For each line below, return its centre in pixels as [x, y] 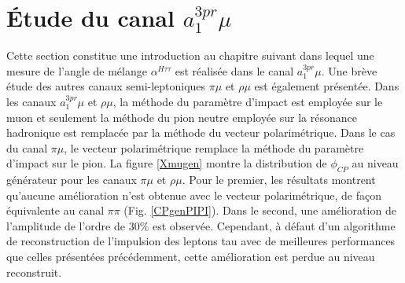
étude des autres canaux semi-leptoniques [106, 86]
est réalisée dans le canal [234, 70]
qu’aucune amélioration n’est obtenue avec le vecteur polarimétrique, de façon [194, 195]
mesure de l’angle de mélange [77, 70]
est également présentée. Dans [327, 86]
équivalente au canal [55, 210]
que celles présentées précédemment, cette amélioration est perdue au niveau [191, 257]
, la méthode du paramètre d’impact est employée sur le [248, 101]
